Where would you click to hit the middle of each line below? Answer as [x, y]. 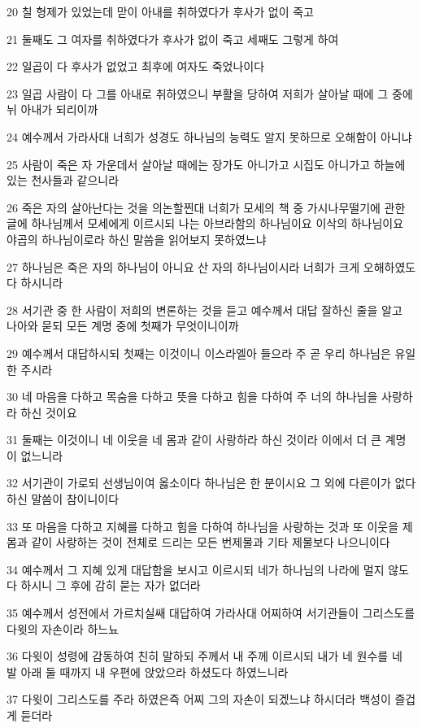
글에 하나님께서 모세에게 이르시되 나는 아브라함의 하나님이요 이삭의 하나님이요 [205, 223]
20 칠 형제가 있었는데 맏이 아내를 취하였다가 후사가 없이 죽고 [160, 11]
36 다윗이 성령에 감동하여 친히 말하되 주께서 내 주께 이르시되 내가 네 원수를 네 [204, 656]
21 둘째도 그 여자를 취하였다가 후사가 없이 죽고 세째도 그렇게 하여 [173, 39]
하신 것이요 [49, 412]
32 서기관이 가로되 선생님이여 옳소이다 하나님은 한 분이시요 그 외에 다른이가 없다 [211, 483]
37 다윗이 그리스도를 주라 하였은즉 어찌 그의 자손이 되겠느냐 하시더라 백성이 [199, 699]
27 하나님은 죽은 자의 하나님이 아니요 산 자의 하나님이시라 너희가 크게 [183, 266]
